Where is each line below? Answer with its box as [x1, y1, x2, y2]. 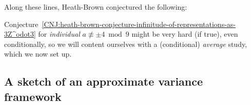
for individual [38, 29, 80, 39]
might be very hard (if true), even [131, 29, 238, 39]
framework [4, 88, 62, 104]
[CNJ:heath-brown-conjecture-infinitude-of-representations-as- [42, 18, 236, 29]
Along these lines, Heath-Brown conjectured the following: [4, 2, 187, 12]
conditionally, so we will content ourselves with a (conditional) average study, [4, 38, 247, 49]
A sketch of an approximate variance [4, 73, 203, 89]
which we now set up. [4, 48, 72, 59]
